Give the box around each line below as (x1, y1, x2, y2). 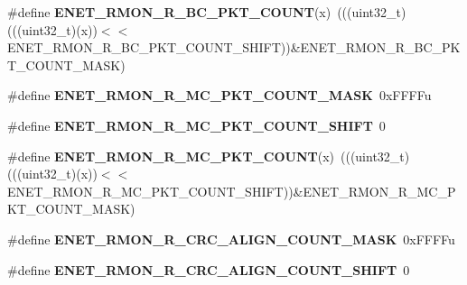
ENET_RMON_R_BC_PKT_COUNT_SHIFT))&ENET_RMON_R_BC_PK (7, 38, 461, 57)
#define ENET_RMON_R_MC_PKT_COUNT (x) (7, 146, 335, 165)
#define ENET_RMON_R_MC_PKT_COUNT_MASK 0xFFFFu (7, 86, 432, 105)
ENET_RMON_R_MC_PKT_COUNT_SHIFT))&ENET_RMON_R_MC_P (7, 181, 456, 200)
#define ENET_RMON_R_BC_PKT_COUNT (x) (7, 3, 332, 21)
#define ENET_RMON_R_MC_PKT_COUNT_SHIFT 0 (7, 115, 386, 134)
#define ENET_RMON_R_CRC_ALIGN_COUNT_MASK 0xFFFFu (7, 229, 455, 248)
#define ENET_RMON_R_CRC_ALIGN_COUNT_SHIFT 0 (7, 260, 410, 279)
